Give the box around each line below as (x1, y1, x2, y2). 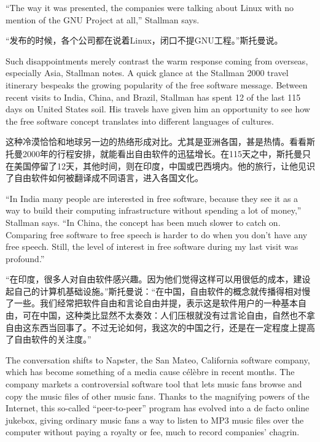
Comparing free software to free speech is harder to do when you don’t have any (6, 228, 308, 241)
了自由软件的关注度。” (6, 333, 92, 346)
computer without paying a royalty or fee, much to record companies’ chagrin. (6, 425, 300, 438)
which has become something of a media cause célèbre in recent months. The (6, 365, 295, 378)
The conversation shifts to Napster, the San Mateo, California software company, (6, 353, 310, 366)
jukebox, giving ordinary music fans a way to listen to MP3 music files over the (6, 413, 304, 426)
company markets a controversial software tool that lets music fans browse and (6, 378, 302, 390)
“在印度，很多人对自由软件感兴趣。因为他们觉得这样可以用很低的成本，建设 (6, 273, 311, 285)
